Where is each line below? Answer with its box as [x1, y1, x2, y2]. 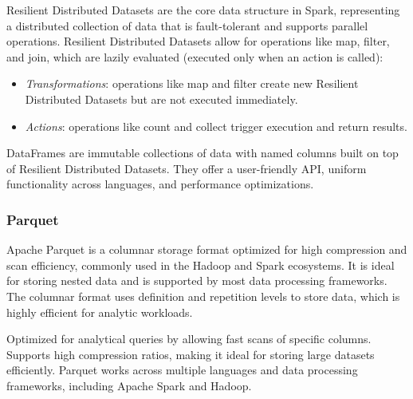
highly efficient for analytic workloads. [6, 303, 193, 320]
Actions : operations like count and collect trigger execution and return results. [25, 117, 407, 134]
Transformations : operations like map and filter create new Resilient [25, 75, 359, 92]
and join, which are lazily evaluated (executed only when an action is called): [6, 48, 383, 65]
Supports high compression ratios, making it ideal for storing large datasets [6, 346, 375, 362]
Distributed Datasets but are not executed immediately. [25, 90, 298, 107]
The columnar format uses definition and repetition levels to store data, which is [6, 287, 400, 304]
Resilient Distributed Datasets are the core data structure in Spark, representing [6, 2, 400, 18]
